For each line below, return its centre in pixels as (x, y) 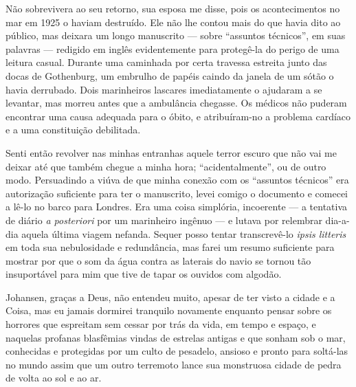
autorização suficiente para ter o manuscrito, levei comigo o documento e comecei (177, 193)
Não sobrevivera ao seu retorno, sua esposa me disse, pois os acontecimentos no (173, 8)
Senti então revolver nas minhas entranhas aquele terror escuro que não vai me (171, 152)
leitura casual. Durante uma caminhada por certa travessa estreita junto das (166, 62)
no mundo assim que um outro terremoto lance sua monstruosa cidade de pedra (174, 364)
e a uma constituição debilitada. (73, 130)
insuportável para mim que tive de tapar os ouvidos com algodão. (144, 274)
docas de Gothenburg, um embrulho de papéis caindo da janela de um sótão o (170, 75)
